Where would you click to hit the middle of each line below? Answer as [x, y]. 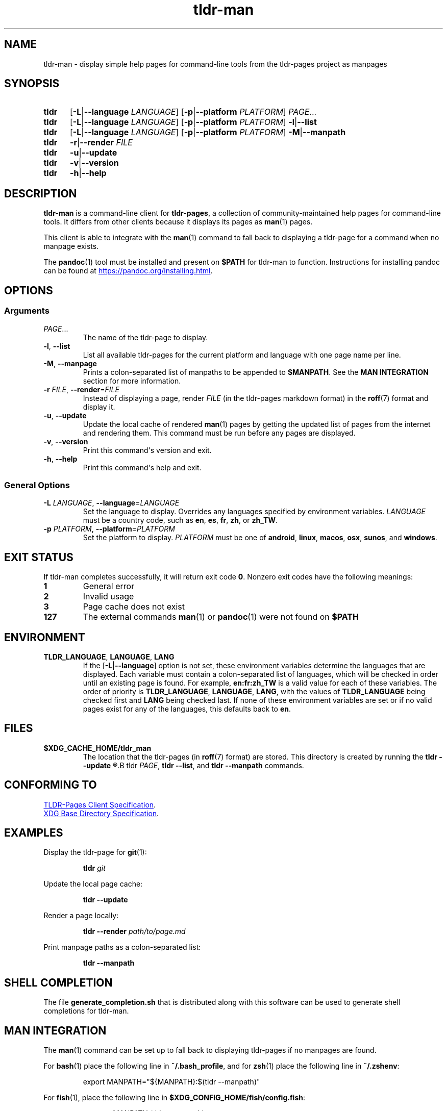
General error [109, 586]
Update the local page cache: [93, 884]
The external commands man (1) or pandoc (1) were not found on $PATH [221, 617]
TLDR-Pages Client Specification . [100, 804]
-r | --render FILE [101, 143]
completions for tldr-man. [86, 1011]
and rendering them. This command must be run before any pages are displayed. [219, 433]
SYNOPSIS [32, 84]
